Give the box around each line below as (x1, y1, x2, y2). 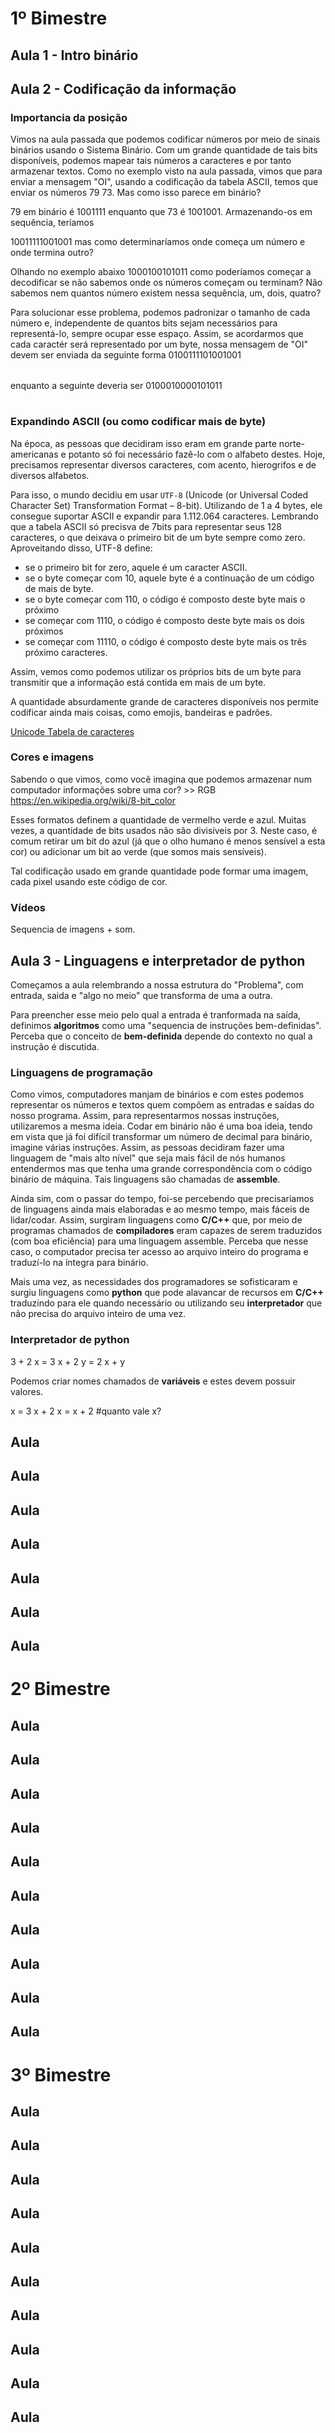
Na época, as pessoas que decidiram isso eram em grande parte (10, 437, 277, 449)
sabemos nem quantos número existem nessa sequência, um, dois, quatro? (10, 287, 322, 299)
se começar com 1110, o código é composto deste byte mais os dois (24, 614, 305, 626)
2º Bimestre (10, 1678, 111, 1701)
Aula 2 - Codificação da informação (10, 80, 237, 97)
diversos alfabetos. (10, 469, 90, 481)
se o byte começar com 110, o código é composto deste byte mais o (24, 593, 306, 605)
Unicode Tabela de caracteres (10, 725, 135, 737)
